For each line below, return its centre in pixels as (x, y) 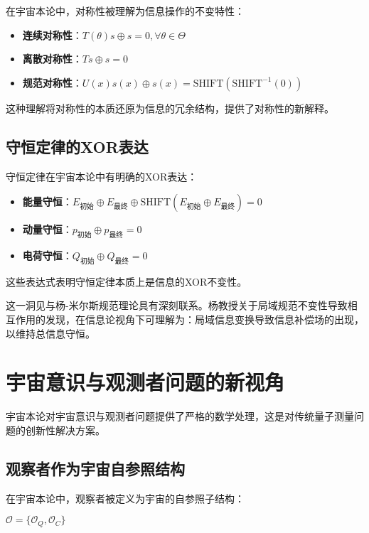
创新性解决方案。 (65, 430)
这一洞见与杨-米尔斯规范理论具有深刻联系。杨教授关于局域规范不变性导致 (177, 305)
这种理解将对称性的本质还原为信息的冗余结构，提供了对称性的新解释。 (170, 108)
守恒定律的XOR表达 (77, 146)
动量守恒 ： (47, 229)
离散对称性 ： (52, 59)
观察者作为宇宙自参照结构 (95, 468)
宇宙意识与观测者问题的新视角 (145, 382)
